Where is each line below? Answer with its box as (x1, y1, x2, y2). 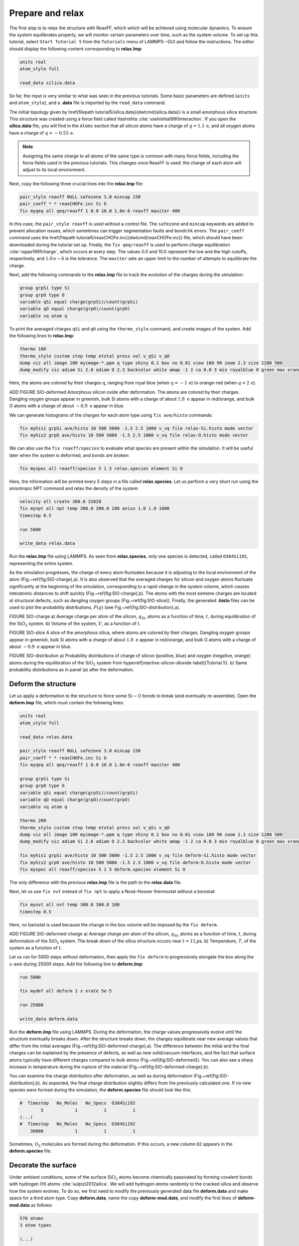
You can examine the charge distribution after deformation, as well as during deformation (9, 1073, 193, 1079)
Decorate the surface (9, 1161, 77, 1169)
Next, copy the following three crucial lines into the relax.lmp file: (9, 180, 144, 186)
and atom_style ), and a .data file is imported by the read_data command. (9, 100, 166, 106)
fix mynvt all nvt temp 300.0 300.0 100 (19, 902, 120, 908)
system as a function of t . (9, 944, 62, 950)
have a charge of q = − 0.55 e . (9, 130, 74, 136)
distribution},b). (9, 1080, 41, 1086)
